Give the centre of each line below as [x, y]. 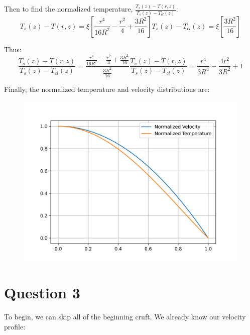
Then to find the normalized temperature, [69, 9]
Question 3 [42, 293]
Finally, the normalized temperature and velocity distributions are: [107, 89]
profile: [15, 326]
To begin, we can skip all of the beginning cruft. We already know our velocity [125, 317]
